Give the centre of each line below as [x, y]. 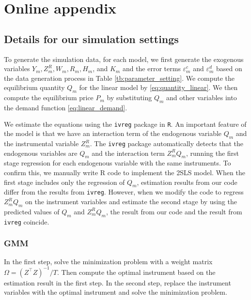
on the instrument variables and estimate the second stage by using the [131, 202]
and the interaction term [128, 153]
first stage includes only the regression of [64, 182]
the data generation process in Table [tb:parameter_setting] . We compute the [119, 78]
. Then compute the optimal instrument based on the [136, 272]
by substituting [129, 97]
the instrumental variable [41, 143]
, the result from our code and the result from [174, 211]
